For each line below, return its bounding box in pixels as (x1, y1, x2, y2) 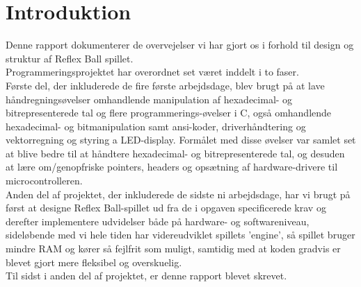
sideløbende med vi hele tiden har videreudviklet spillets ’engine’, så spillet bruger (6, 227, 355, 242)
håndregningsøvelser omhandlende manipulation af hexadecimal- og (6, 92, 293, 106)
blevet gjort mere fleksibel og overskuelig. (6, 254, 182, 269)
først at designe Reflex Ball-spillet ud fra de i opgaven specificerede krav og (6, 200, 326, 215)
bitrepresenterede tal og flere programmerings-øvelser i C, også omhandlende (6, 105, 332, 120)
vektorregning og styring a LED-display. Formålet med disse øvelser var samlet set (6, 132, 356, 147)
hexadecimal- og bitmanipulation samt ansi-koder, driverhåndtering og (6, 119, 306, 133)
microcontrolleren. (6, 173, 83, 188)
